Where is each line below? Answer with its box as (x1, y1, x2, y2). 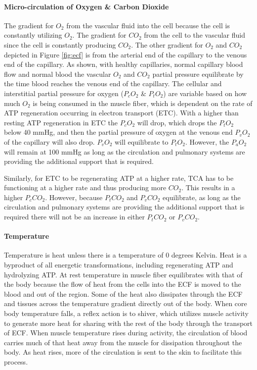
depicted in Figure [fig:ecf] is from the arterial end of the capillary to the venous (4, 49, 247, 59)
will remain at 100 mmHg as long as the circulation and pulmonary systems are (4, 146, 245, 157)
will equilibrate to (114, 136, 169, 147)
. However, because (45, 192, 103, 202)
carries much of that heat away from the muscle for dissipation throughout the (4, 337, 242, 347)
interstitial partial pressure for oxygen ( (4, 88, 124, 98)
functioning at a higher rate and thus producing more (4, 182, 167, 193)
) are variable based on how (163, 88, 247, 98)
